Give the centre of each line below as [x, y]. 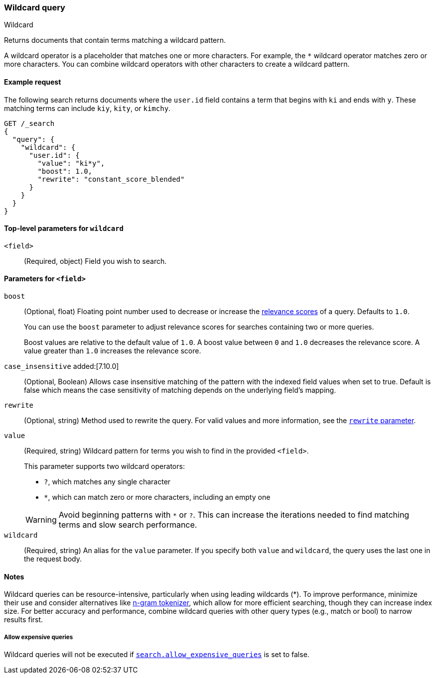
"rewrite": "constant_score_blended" [111, 179]
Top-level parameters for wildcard [64, 228]
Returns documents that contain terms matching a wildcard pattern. [115, 40]
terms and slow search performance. [128, 525]
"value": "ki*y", [71, 163]
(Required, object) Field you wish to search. [95, 261]
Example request [33, 82]
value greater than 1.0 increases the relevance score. [113, 351]
